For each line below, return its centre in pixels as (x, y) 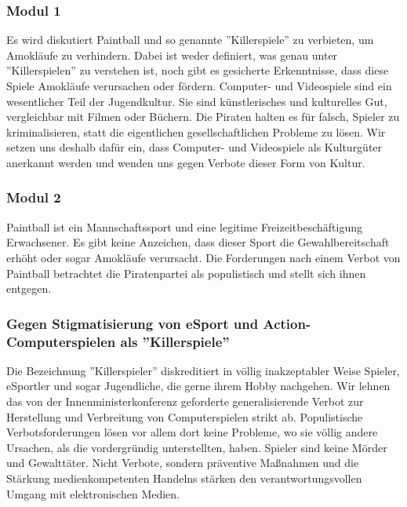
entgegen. (29, 288)
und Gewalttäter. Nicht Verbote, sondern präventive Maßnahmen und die (183, 463)
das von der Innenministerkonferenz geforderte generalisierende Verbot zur (185, 401)
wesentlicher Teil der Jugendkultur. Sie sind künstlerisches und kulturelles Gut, (197, 101)
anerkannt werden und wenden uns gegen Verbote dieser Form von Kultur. (186, 162)
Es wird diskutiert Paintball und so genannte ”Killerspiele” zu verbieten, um (190, 40)
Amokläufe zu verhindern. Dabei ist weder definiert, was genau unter (172, 55)
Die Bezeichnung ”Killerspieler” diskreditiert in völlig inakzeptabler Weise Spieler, (203, 370)
